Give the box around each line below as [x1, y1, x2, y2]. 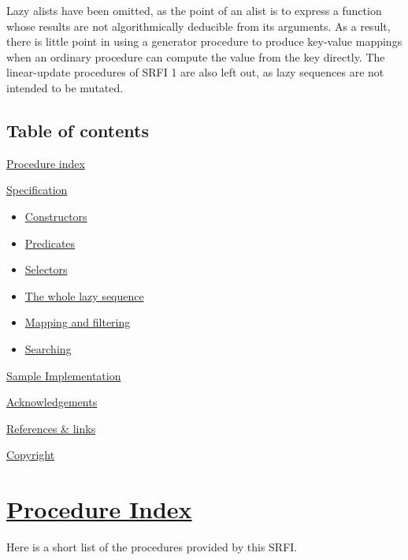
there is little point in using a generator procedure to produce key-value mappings [6, 33, 402, 50]
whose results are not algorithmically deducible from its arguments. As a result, [6, 17, 391, 34]
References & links [6, 420, 96, 436]
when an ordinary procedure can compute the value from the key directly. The [6, 48, 385, 65]
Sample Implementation [6, 367, 121, 383]
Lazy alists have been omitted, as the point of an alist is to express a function [6, 2, 382, 18]
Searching [24, 340, 72, 357]
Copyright [6, 446, 55, 463]
